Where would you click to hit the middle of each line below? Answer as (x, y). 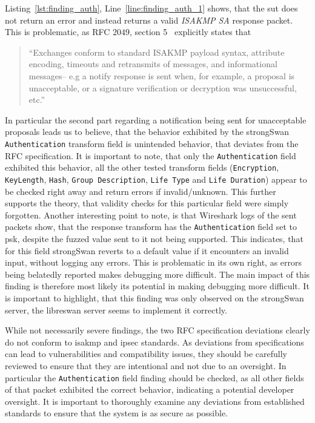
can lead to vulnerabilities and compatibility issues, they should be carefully (146, 354)
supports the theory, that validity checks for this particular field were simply (147, 203)
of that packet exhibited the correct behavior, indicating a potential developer (150, 389)
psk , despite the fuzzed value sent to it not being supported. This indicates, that (154, 238)
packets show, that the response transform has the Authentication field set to (151, 227)
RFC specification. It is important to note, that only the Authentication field (151, 155)
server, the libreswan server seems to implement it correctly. (116, 310)
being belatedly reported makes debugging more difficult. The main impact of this (157, 274)
